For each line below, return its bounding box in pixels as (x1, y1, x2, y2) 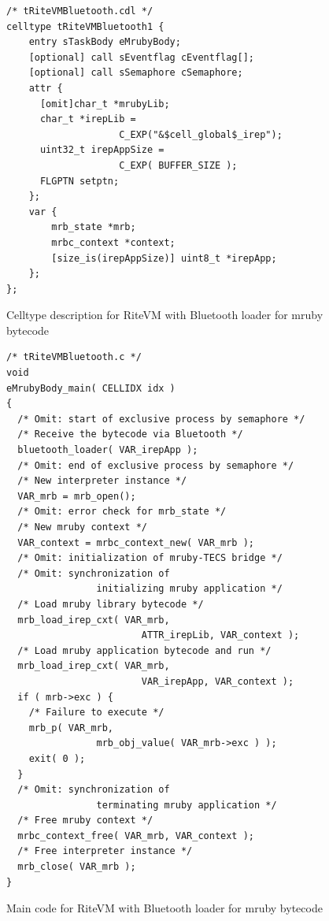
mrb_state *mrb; (51, 221, 136, 233)
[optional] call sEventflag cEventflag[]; (28, 51, 254, 63)
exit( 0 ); (28, 752, 86, 764)
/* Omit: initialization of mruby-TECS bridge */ (17, 552, 283, 564)
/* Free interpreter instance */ (17, 845, 193, 857)
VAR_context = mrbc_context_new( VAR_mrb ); (17, 537, 254, 548)
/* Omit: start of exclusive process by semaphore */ (17, 413, 305, 425)
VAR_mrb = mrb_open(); (17, 490, 136, 502)
